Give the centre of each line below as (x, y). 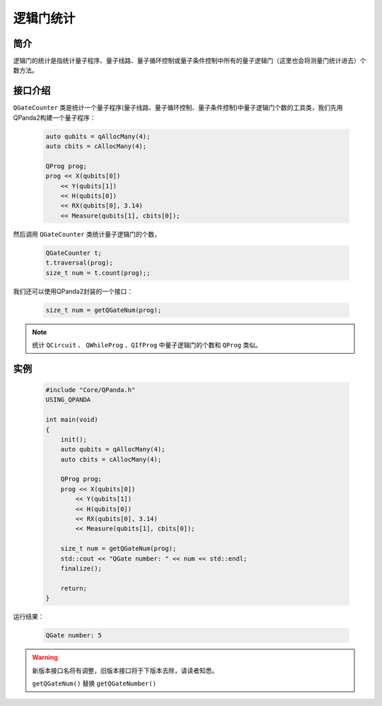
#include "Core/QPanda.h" (91, 390)
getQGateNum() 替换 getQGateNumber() (94, 683)
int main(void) (72, 420)
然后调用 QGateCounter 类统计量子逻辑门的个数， (87, 234)
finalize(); (81, 568)
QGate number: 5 (74, 635)
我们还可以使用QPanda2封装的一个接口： (73, 291)
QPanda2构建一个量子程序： (54, 118)
